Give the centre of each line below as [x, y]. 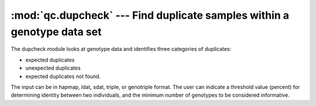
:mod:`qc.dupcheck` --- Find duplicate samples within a [150, 15]
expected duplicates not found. [63, 76]
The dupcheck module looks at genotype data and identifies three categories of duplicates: [121, 49]
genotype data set [56, 32]
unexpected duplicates [53, 68]
